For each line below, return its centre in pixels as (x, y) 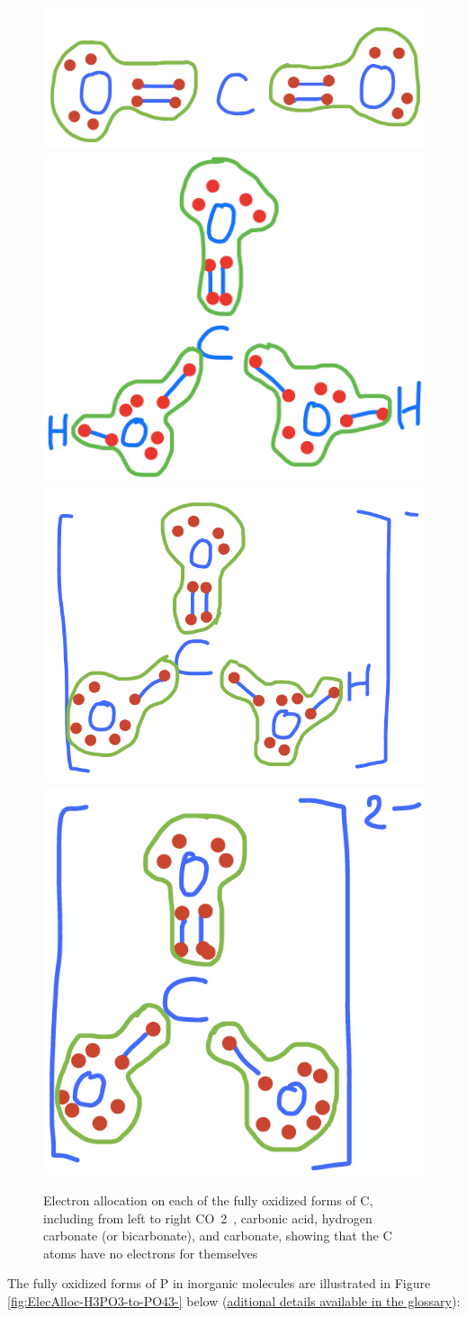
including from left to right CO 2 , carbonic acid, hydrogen (208, 1218)
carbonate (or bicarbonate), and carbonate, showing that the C (218, 1236)
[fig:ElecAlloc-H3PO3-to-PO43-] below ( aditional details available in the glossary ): (234, 1300)
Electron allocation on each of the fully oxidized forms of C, (208, 1200)
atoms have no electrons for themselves (151, 1253)
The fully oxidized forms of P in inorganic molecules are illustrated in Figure (219, 1283)
